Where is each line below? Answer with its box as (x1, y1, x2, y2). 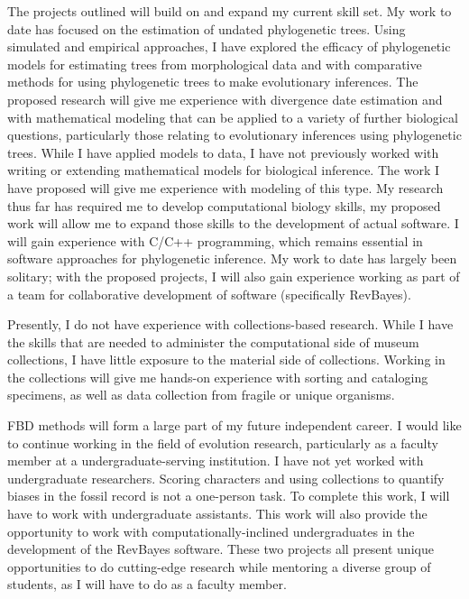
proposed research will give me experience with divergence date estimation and (7, 89, 443, 108)
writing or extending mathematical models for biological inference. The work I (7, 161, 439, 180)
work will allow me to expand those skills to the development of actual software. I (7, 214, 459, 233)
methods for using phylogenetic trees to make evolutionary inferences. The (7, 72, 418, 91)
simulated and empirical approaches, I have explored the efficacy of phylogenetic (7, 37, 451, 56)
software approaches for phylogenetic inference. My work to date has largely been (7, 249, 457, 268)
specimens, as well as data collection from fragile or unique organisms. (7, 385, 395, 404)
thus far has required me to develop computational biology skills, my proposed (7, 196, 441, 215)
